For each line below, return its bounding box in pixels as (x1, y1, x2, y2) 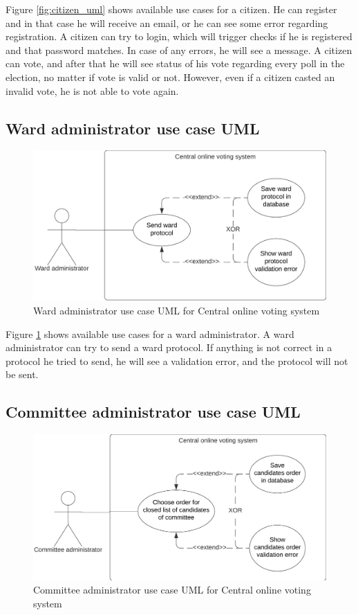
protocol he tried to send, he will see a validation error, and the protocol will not (6, 353, 348, 368)
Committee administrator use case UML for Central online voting (33, 582, 311, 597)
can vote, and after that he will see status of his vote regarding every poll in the (6, 56, 345, 71)
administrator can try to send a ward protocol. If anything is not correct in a (6, 340, 332, 355)
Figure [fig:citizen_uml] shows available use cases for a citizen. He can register (6, 2, 337, 16)
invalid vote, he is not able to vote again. (6, 83, 179, 98)
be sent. (6, 367, 39, 382)
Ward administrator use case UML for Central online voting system (33, 303, 320, 317)
